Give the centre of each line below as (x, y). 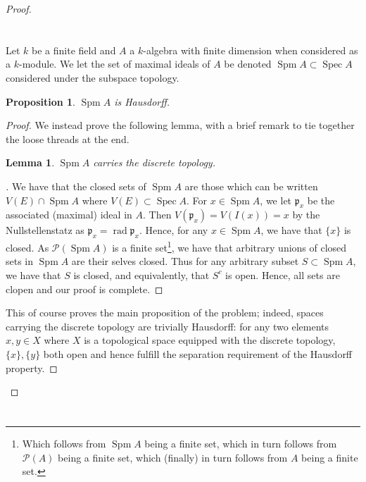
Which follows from (64, 443)
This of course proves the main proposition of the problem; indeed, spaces (165, 313)
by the (306, 215)
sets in (20, 261)
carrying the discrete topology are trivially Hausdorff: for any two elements (168, 326)
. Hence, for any (173, 230)
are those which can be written (251, 186)
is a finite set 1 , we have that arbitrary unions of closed (229, 246)
